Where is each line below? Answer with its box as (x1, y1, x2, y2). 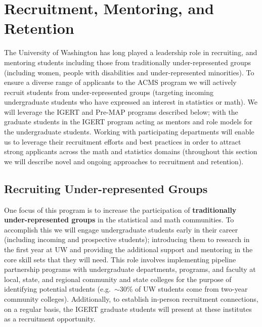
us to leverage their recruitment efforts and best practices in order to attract (4, 136, 241, 147)
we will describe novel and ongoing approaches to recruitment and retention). (4, 156, 244, 166)
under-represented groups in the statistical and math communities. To (4, 214, 234, 225)
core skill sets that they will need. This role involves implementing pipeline (4, 254, 236, 264)
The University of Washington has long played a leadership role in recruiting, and (4, 47, 257, 58)
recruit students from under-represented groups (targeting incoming (4, 86, 214, 97)
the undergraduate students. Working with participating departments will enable (4, 126, 254, 137)
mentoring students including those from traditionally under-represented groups (4, 57, 251, 67)
